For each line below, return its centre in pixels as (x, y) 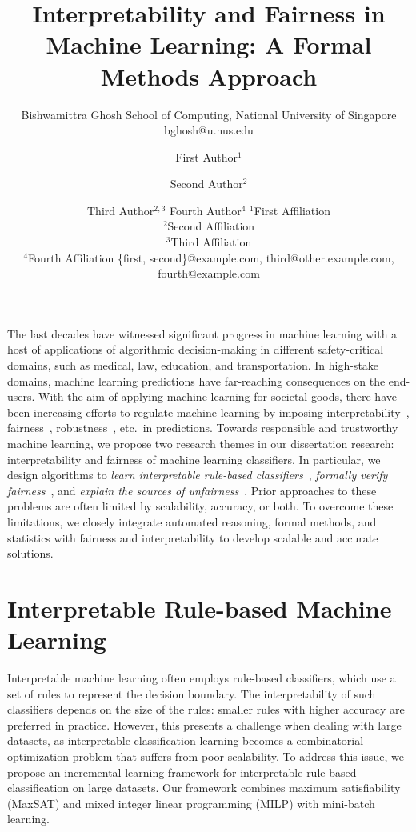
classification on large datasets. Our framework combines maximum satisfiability (204, 788)
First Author (207, 156)
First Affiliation (292, 210)
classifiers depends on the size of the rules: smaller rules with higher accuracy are (206, 709)
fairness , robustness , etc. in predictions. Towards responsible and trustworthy (203, 428)
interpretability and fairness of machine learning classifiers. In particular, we (194, 459)
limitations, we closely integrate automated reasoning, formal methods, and (192, 521)
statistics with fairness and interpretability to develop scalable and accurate (193, 537)
